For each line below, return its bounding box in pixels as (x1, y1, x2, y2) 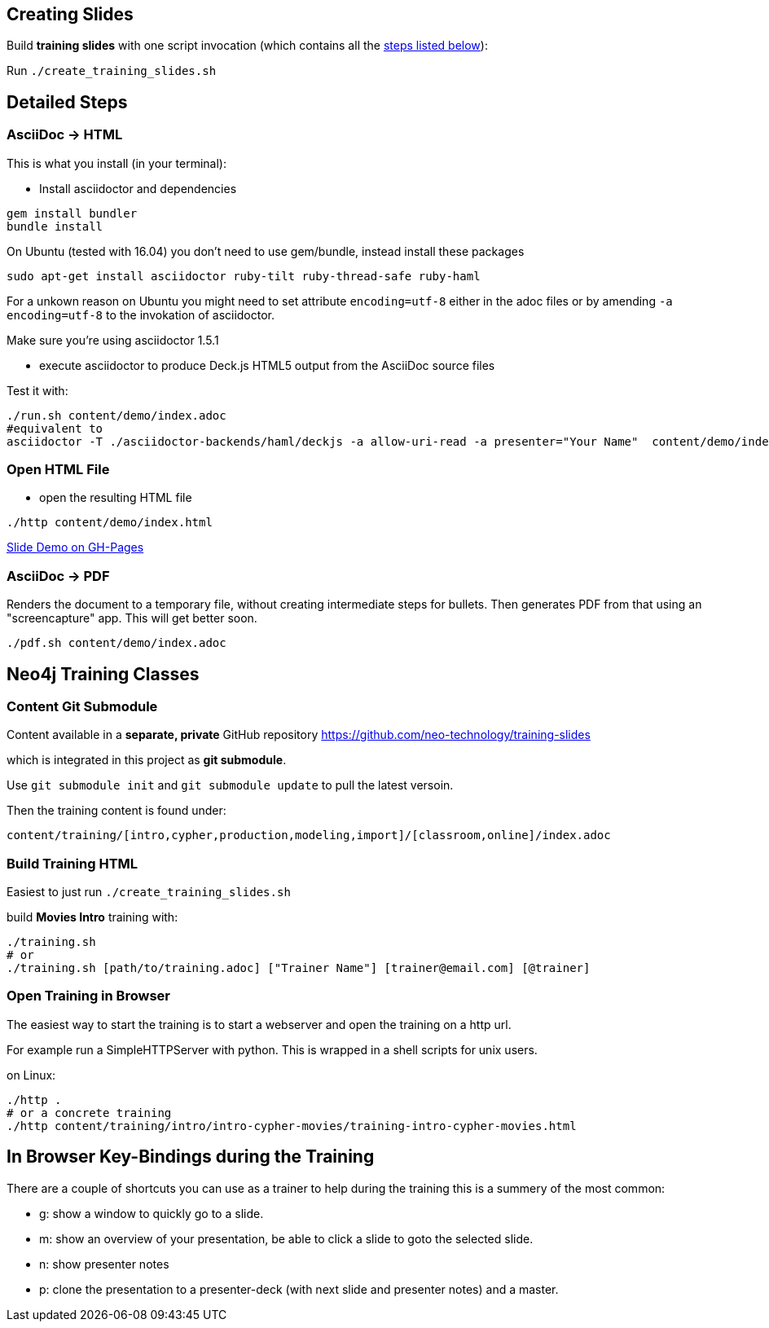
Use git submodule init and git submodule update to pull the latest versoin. (7, 778, 454, 793)
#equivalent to (7, 421, 103, 435)
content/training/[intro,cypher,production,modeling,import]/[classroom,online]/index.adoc (7, 829, 611, 842)
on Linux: (7, 1067, 56, 1082)
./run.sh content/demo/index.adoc (7, 408, 226, 422)
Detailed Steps (7, 91, 128, 112)
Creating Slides (7, 4, 134, 24)
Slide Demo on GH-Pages (7, 540, 144, 555)
